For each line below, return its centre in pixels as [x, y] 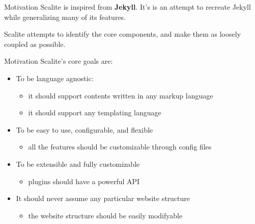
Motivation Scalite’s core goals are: [59, 61]
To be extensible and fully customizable [78, 164]
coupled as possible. [35, 44]
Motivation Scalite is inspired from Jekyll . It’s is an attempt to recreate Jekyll [127, 7]
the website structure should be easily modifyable [105, 215]
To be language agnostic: [55, 78]
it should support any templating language [95, 113]
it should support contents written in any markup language [121, 95]
